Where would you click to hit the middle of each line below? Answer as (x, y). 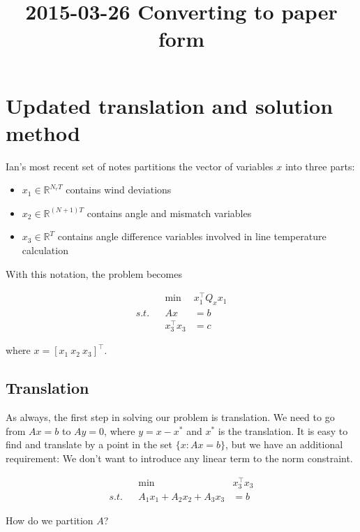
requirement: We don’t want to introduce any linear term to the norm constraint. (179, 458)
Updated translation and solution (170, 105)
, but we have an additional (284, 444)
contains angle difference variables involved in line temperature (192, 236)
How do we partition (50, 520)
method (43, 132)
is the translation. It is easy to (283, 430)
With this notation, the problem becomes (94, 273)
